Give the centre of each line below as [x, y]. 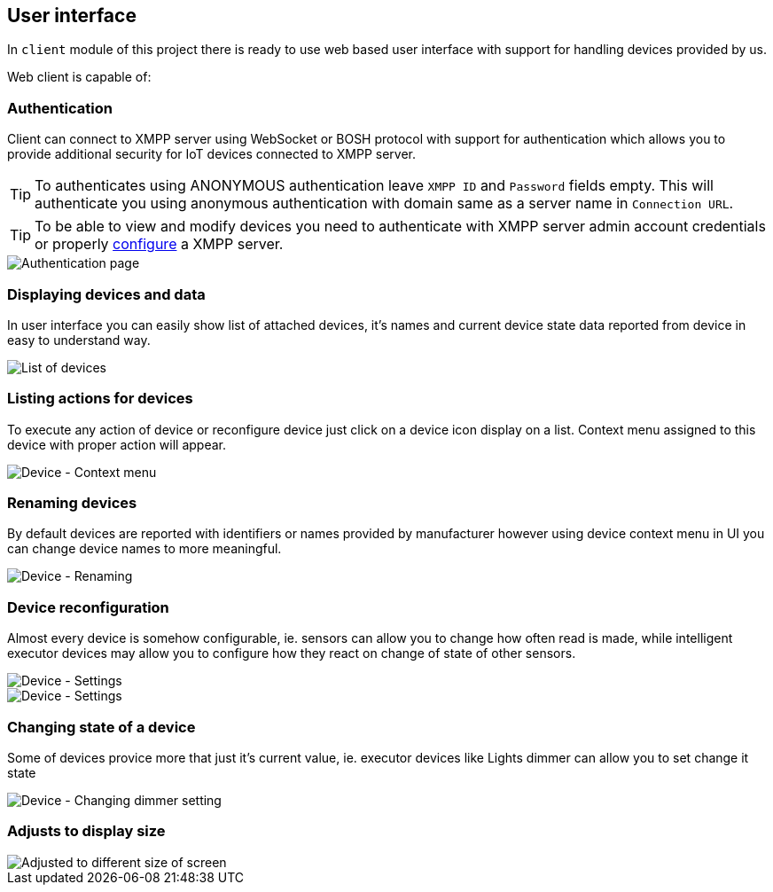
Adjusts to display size [86, 831]
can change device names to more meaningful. [144, 549]
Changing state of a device [102, 727]
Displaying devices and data [106, 294]
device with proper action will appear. [117, 444]
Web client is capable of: [79, 77]
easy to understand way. [79, 340]
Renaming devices [72, 503]
